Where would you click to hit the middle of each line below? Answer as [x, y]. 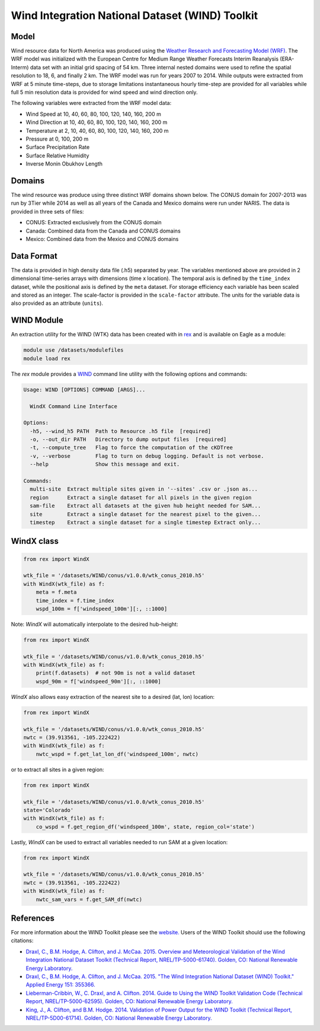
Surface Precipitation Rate [58, 147]
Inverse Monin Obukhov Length [64, 164]
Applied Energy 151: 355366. [61, 985]
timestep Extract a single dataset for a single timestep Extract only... [145, 522]
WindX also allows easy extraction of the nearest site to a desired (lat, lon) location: [113, 696]
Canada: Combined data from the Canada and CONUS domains [103, 231]
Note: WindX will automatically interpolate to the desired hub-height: [95, 624]
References [33, 918]
